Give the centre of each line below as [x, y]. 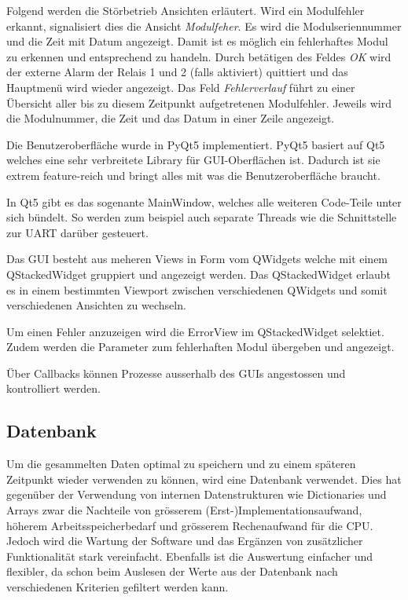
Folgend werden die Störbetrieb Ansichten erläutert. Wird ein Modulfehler [186, 10]
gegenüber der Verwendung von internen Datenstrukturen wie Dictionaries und [197, 494]
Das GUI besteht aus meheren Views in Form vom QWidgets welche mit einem [197, 259]
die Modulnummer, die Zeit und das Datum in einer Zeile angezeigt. [171, 118]
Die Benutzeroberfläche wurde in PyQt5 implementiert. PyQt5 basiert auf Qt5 [196, 144]
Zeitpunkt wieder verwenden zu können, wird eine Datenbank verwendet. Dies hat [204, 479]
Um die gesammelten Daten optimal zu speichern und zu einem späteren [181, 464]
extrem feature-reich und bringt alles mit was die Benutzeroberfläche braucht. [193, 175]
